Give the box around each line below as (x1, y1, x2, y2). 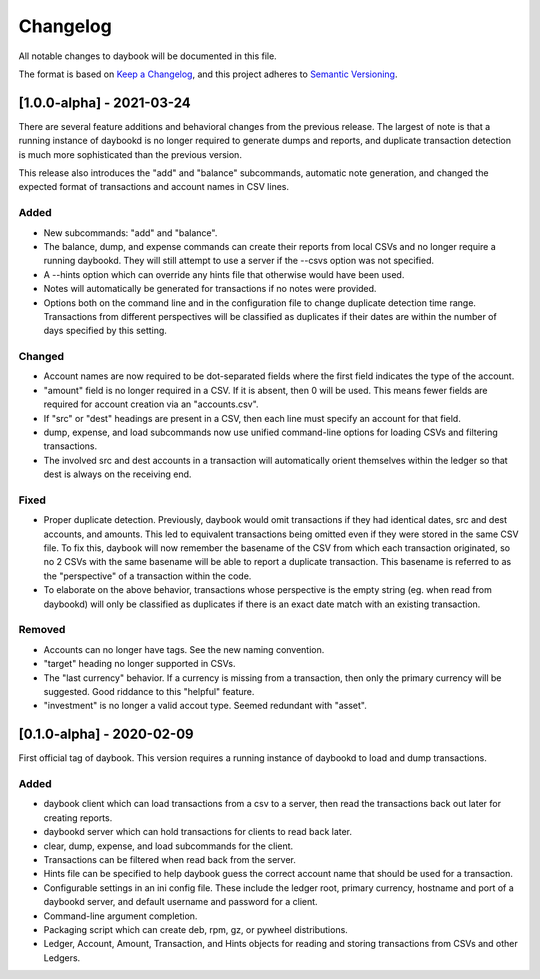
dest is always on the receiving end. (43, 468, 192, 480)
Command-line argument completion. (43, 910, 198, 922)
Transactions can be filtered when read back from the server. (43, 853, 297, 865)
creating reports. (43, 811, 113, 824)
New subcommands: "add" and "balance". (43, 226, 218, 239)
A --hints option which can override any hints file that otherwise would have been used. (43, 268, 405, 280)
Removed (18, 623, 66, 637)
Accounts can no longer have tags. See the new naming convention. (43, 643, 325, 655)
